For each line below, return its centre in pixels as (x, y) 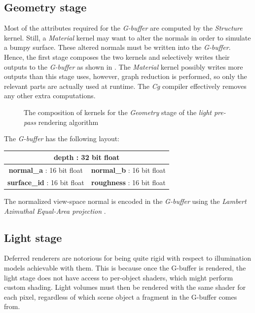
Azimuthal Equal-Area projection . (55, 211)
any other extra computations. (50, 96)
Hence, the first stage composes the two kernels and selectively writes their (117, 57)
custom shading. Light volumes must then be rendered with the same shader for (125, 287)
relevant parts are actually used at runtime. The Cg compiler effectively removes (125, 86)
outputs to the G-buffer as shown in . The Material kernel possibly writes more (124, 66)
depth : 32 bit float (87, 157)
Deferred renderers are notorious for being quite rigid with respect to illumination (127, 258)
